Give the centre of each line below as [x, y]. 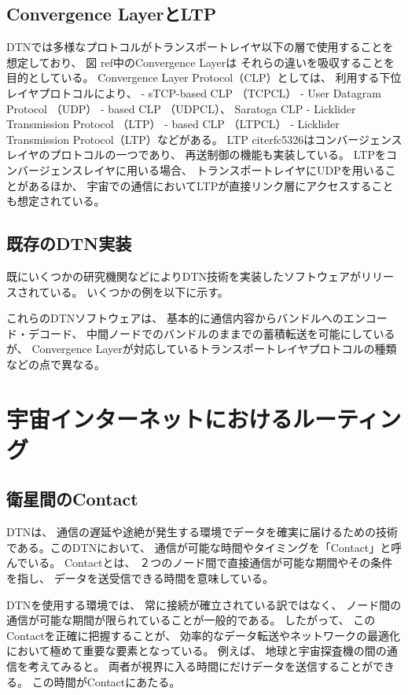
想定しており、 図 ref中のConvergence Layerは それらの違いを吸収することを [200, 62]
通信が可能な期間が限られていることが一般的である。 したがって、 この [191, 620]
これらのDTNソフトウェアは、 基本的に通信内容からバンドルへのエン [186, 318]
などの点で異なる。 [56, 364]
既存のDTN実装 [69, 243]
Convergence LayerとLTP [112, 14]
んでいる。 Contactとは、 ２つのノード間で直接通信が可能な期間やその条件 [200, 563]
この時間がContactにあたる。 [106, 681]
